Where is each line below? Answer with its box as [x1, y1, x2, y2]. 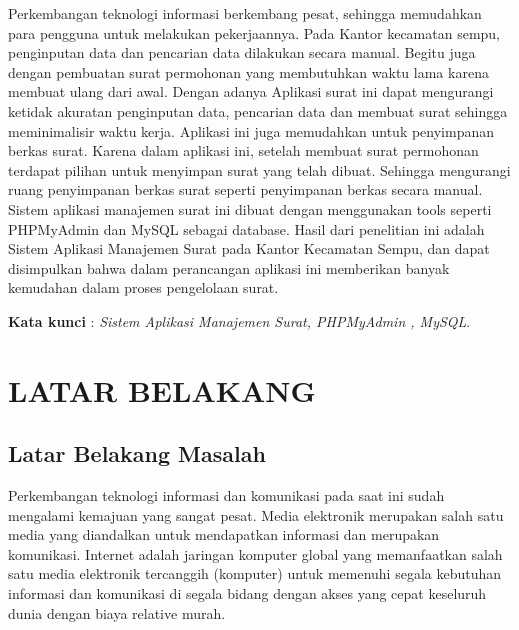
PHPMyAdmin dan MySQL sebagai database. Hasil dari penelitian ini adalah [8, 218, 485, 239]
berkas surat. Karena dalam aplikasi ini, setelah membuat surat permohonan [8, 140, 479, 161]
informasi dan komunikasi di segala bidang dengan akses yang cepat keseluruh [8, 583, 487, 604]
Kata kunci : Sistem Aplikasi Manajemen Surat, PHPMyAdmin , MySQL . [8, 310, 471, 331]
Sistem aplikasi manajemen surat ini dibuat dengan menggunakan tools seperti [8, 198, 492, 219]
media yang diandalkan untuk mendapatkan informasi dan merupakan [8, 524, 440, 545]
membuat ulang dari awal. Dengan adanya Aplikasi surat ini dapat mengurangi [8, 81, 494, 102]
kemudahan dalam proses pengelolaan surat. [8, 277, 279, 298]
